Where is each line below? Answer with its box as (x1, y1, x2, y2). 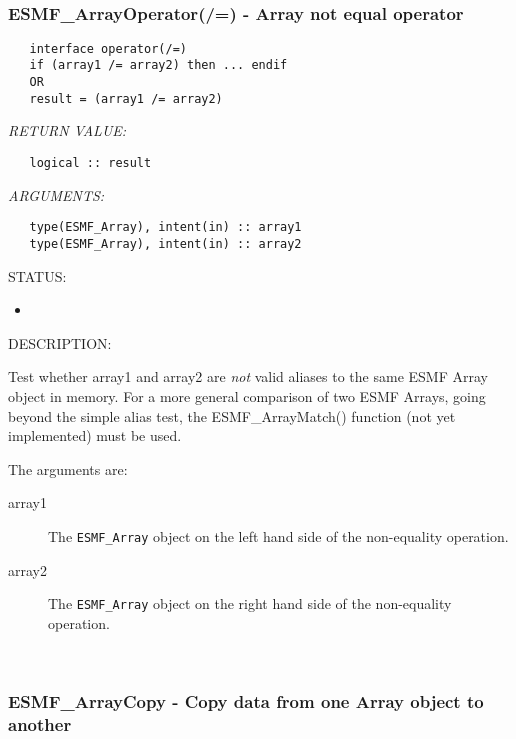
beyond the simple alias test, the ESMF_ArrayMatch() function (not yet (8, 405, 456, 426)
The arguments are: (8, 458, 128, 479)
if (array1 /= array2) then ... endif (29, 58, 288, 73)
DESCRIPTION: (8, 332, 112, 353)
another (8, 711, 72, 736)
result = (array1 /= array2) (29, 91, 223, 106)
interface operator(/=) (29, 41, 187, 56)
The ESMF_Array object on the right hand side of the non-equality (48, 593, 452, 614)
